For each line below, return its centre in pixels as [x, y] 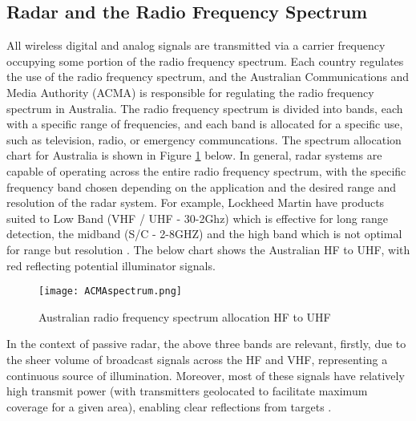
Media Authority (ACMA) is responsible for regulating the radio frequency [190, 92]
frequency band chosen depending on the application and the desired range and [202, 186]
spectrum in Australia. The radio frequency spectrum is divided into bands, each [205, 108]
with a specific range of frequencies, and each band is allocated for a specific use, [205, 124]
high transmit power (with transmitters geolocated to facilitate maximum [187, 391]
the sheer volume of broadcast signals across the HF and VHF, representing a [197, 359]
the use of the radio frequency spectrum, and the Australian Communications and [208, 77]
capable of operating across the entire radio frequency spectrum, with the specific [206, 170]
